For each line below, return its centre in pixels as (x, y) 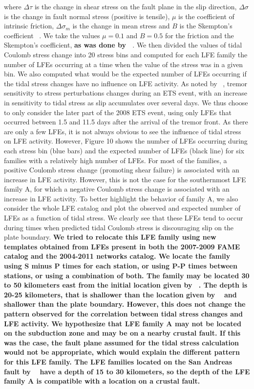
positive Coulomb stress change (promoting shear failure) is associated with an (122, 170)
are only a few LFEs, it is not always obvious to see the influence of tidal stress (123, 131)
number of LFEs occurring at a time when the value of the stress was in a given (124, 64)
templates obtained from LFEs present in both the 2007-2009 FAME (122, 246)
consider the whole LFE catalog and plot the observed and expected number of (122, 208)
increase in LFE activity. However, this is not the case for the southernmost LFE (125, 179)
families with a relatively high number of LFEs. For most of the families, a (116, 160)
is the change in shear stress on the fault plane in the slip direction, (136, 6)
